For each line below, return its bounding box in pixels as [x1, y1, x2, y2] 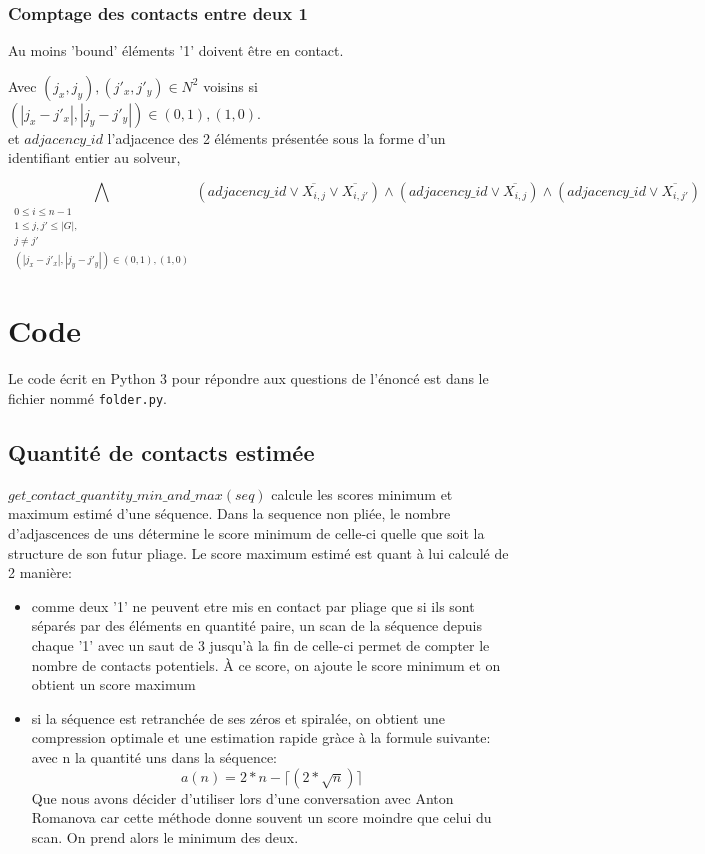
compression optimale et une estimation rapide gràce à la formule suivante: [31, 727, 491, 748]
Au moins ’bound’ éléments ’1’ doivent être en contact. [8, 40, 344, 61]
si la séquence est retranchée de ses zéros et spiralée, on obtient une [31, 707, 446, 728]
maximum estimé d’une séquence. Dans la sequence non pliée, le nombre [8, 503, 451, 524]
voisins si [203, 75, 258, 96]
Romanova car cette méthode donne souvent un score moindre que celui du [31, 807, 492, 828]
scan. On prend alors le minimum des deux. [31, 826, 299, 847]
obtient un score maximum [31, 674, 196, 695]
